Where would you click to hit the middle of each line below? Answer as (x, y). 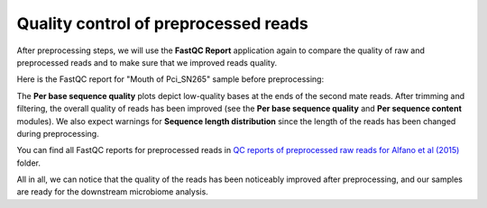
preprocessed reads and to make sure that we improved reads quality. (147, 62)
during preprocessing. (58, 133)
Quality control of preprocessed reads (162, 23)
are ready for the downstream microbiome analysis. (113, 192)
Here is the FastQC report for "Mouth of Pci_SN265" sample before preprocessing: (170, 79)
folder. (28, 163)
